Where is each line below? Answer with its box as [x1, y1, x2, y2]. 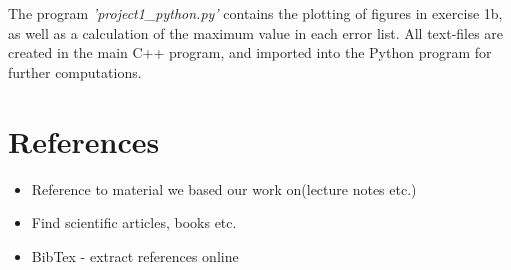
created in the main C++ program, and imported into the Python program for [8, 42, 492, 63]
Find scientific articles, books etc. [31, 212, 237, 233]
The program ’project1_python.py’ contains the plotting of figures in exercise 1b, [8, 3, 503, 23]
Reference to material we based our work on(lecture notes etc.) [31, 178, 417, 199]
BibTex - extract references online [31, 245, 239, 266]
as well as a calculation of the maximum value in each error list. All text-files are [8, 22, 504, 43]
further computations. [8, 61, 142, 82]
